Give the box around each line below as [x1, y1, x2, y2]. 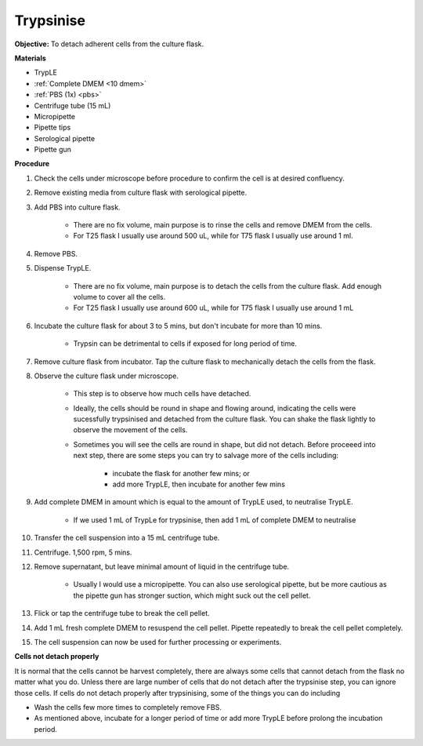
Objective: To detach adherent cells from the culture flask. [14, 39, 204, 49]
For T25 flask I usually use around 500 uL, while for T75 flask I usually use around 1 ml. [73, 231, 353, 241]
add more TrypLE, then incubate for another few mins [112, 479, 286, 489]
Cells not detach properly [14, 652, 99, 661]
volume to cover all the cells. [73, 292, 166, 301]
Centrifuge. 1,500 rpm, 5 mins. [34, 548, 132, 557]
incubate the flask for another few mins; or [112, 468, 250, 478]
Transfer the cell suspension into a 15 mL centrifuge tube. [34, 533, 220, 543]
